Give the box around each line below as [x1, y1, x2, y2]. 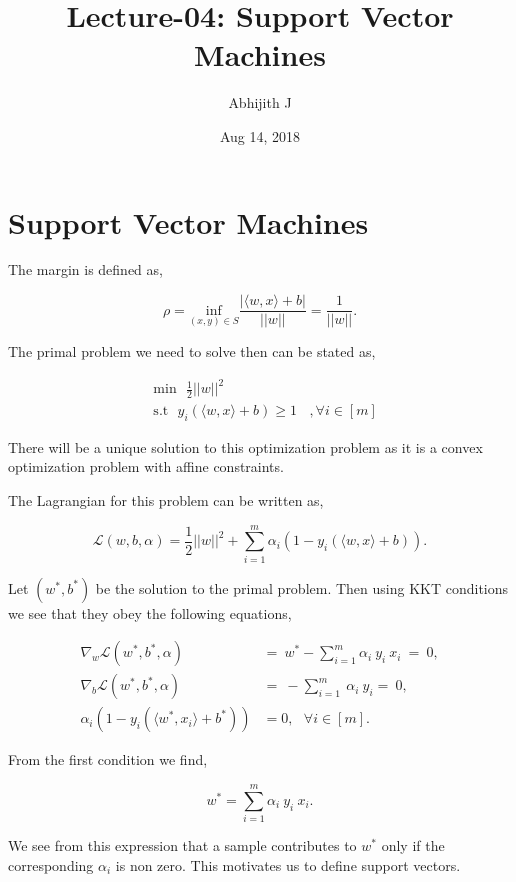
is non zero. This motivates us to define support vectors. [115, 854, 461, 875]
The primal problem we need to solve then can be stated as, [8, 341, 376, 362]
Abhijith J [228, 92, 292, 113]
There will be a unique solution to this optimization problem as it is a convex [8, 436, 483, 457]
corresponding [8, 854, 94, 875]
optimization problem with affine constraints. [8, 456, 284, 477]
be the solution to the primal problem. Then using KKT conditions [95, 577, 509, 598]
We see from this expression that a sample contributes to [8, 835, 357, 856]
